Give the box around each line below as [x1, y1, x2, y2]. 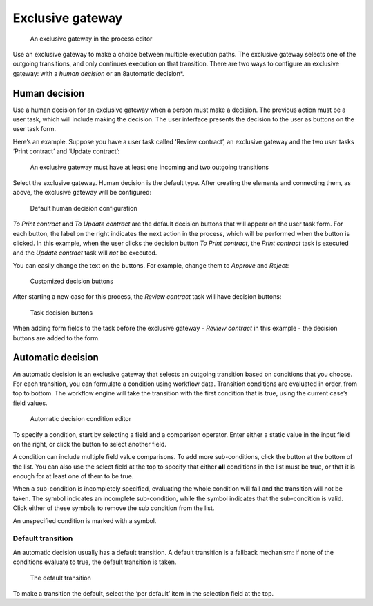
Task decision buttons [30, 308, 93, 317]
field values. [12, 399, 48, 407]
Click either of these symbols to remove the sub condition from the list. [12, 504, 215, 512]
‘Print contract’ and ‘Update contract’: [12, 147, 120, 155]
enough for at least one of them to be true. [12, 472, 134, 480]
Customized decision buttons [30, 277, 114, 286]
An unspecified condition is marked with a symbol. [12, 516, 157, 525]
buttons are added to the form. [12, 333, 100, 342]
